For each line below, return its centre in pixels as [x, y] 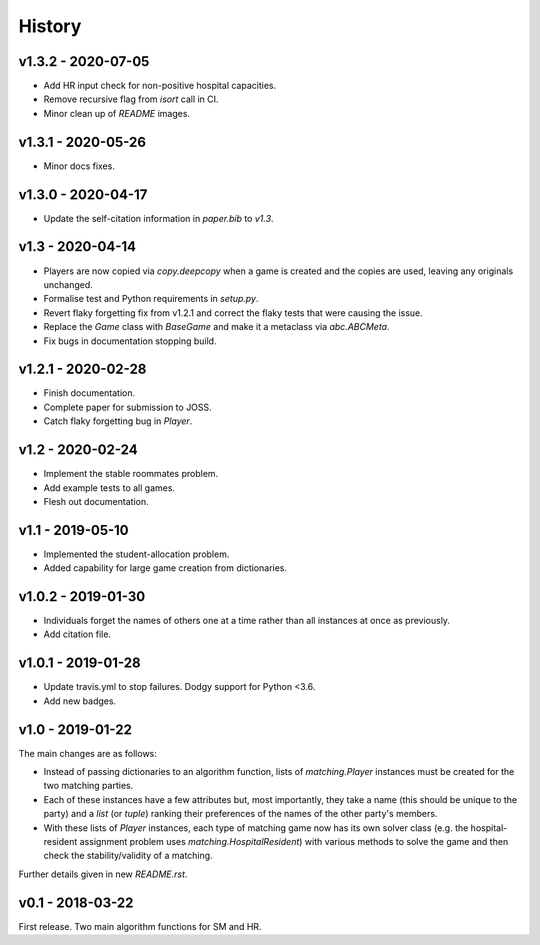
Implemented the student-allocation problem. [136, 554]
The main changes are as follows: [87, 753]
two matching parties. [88, 786]
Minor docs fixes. [79, 166]
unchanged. [68, 284]
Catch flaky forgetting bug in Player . [118, 421]
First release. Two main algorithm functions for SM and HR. [140, 926]
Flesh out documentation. [96, 501]
